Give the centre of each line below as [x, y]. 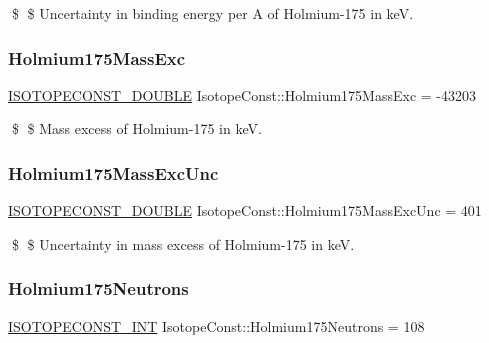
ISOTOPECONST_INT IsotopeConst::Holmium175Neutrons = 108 [216, 325]
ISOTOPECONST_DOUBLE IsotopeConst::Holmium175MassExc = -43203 [242, 94]
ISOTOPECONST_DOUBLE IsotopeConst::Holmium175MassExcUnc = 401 [245, 210]
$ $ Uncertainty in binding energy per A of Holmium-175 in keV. [212, 13]
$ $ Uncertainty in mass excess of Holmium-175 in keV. [183, 243]
